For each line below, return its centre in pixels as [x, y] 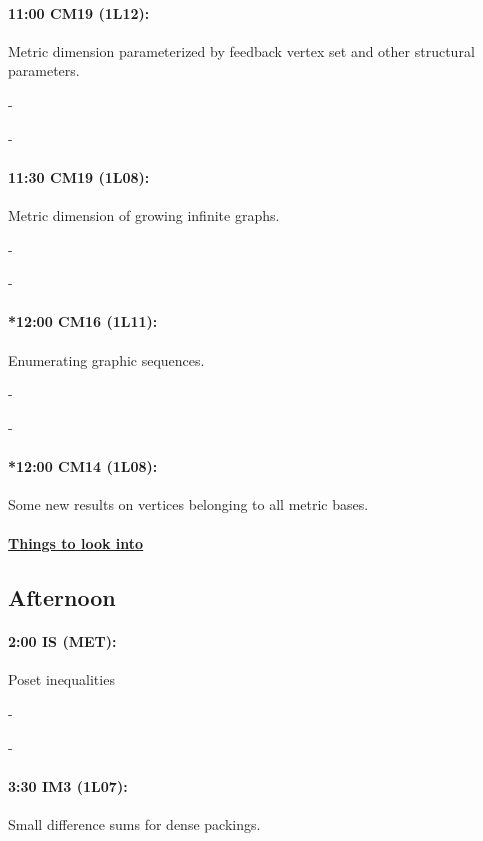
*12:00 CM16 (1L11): [83, 321]
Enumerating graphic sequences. [106, 359]
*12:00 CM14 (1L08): [83, 465]
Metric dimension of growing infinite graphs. [144, 214]
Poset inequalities [61, 679]
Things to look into [76, 543]
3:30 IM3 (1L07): [68, 785]
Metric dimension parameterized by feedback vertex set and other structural [241, 50]
